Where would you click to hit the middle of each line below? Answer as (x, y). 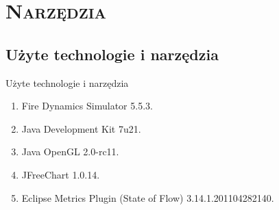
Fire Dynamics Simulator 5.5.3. (87, 106)
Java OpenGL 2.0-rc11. (70, 152)
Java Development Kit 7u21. (81, 128)
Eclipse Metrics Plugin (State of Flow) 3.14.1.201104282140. (148, 197)
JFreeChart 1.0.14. (61, 174)
